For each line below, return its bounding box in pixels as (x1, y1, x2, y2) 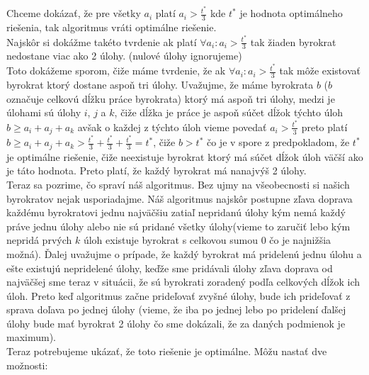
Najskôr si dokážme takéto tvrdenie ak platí (6, 34, 197, 49)
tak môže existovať (279, 63, 361, 78)
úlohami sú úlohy (6, 105, 81, 120)
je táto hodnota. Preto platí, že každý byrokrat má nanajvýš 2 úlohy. (6, 163, 307, 178)
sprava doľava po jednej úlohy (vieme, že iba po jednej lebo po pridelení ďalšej (6, 302, 346, 317)
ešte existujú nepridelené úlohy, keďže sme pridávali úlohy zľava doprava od (6, 260, 333, 275)
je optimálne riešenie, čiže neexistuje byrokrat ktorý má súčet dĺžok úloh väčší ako (6, 149, 363, 164)
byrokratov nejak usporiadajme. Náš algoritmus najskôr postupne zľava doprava (6, 191, 353, 206)
